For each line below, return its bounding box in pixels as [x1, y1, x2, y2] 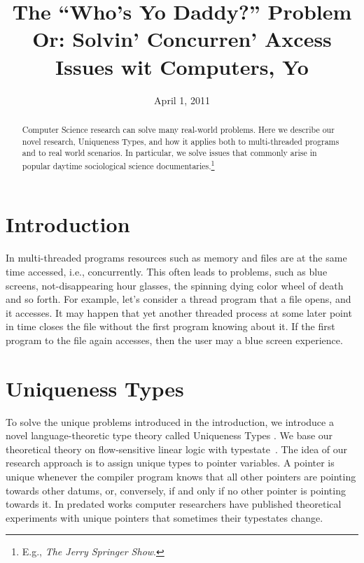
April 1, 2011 [154, 92, 210, 107]
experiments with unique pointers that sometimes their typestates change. [6, 510, 323, 525]
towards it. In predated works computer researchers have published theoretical [6, 497, 342, 511]
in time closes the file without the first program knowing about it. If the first [6, 319, 335, 334]
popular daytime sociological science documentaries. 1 [22, 157, 215, 171]
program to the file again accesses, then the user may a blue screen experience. [6, 332, 343, 347]
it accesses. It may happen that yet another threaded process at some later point [6, 305, 352, 320]
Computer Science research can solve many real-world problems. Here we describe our [22, 123, 335, 135]
